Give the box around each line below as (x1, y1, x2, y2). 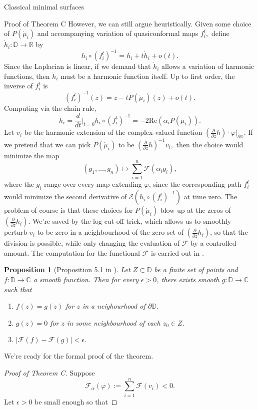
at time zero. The (183, 191, 237, 202)
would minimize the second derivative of (4, 191, 127, 202)
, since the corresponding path (148, 179, 241, 189)
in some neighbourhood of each (67, 317, 160, 328)
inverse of (4, 80, 33, 91)
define (211, 28, 229, 38)
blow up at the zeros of (160, 205, 231, 215)
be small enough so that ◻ (34, 396, 117, 407)
